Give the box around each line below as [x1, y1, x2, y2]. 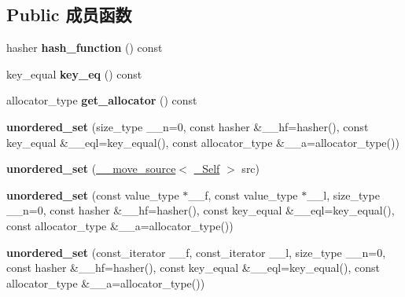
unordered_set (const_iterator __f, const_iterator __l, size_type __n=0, [6, 244, 386, 260]
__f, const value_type [188, 186, 298, 203]
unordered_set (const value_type [6, 186, 179, 203]
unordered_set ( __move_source [6, 160, 176, 177]
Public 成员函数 [6, 2, 132, 27]
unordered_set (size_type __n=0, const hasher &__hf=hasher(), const [6, 118, 369, 134]
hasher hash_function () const [6, 39, 163, 56]
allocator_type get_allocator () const [6, 92, 197, 108]
